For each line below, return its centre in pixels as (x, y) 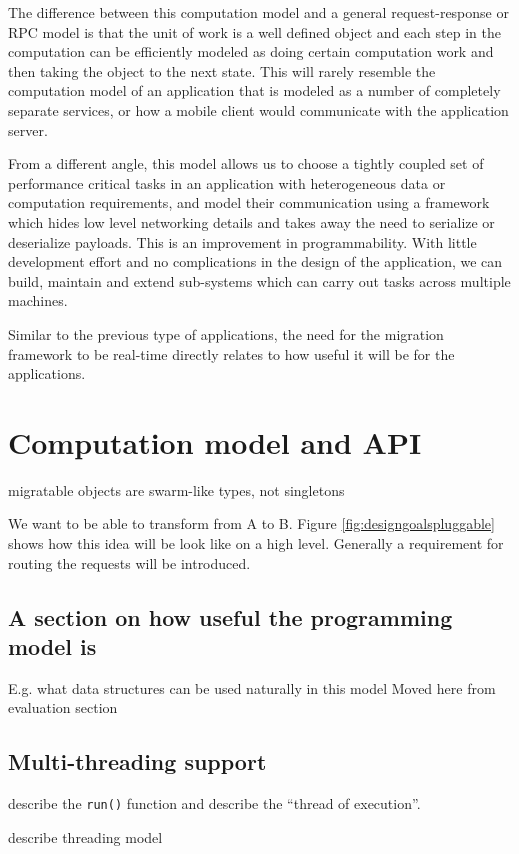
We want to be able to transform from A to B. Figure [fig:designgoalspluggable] (251, 523)
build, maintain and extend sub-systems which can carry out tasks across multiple (259, 280)
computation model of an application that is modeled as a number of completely (254, 90)
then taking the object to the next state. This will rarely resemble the (222, 70)
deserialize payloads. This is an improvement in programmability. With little (242, 241)
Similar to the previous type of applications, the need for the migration (226, 333)
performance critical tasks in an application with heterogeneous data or (227, 182)
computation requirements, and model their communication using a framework (249, 202)
